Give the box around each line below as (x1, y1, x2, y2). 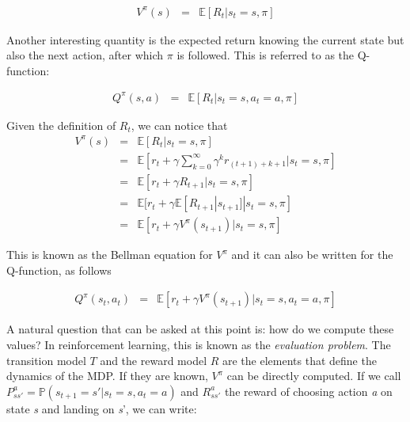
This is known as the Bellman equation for (6, 246, 213, 263)
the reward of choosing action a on (224, 382, 393, 399)
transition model (6, 352, 86, 368)
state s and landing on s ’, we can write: (6, 400, 197, 416)
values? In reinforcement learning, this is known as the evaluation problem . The (6, 336, 391, 352)
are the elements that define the (222, 352, 377, 368)
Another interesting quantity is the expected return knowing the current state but (6, 31, 404, 48)
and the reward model (100, 352, 207, 368)
